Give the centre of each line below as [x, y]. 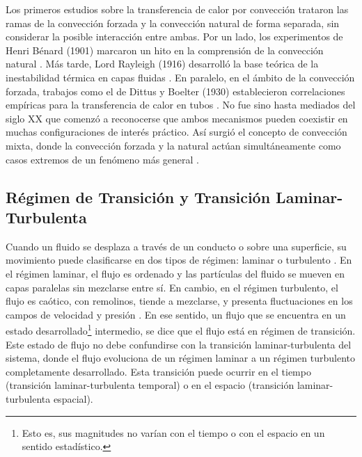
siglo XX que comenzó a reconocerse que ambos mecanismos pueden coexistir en [177, 118]
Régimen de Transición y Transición [138, 197]
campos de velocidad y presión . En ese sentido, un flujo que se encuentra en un [176, 314]
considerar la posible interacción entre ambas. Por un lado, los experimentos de [174, 37]
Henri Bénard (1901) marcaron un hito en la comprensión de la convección [165, 50]
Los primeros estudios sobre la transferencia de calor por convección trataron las [177, 9]
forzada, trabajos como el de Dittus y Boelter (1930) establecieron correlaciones [175, 91]
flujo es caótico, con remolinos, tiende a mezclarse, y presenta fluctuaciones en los [179, 301]
